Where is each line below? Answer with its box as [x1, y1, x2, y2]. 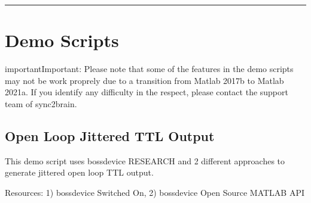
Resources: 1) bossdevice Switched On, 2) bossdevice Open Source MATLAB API [5, 186, 305, 198]
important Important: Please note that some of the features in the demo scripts [5, 63, 294, 75]
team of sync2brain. [5, 97, 77, 110]
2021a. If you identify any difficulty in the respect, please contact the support [5, 86, 288, 98]
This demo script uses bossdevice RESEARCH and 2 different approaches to [5, 154, 285, 167]
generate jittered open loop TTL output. [5, 166, 154, 179]
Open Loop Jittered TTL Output [5, 126, 215, 145]
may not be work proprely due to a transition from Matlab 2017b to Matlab [5, 74, 284, 86]
